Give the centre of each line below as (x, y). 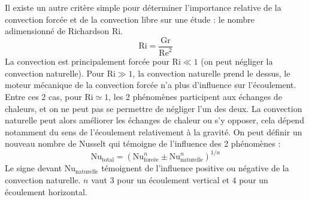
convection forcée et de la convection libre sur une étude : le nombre (130, 19)
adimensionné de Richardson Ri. (64, 31)
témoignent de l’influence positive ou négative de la (195, 168)
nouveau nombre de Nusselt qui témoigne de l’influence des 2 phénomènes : (143, 143)
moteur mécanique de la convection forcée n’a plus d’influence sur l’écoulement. (151, 85)
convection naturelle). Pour (54, 73)
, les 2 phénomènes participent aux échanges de (195, 96)
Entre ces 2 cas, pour (43, 96)
